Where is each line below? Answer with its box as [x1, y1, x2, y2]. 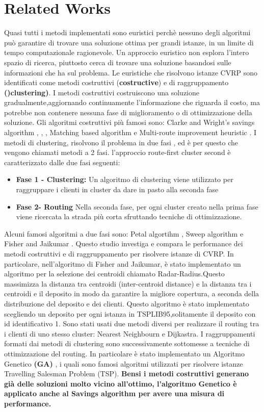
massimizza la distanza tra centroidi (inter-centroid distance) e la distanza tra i [4, 278, 252, 289]
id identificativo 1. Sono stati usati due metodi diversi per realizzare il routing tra [4, 318, 259, 329]
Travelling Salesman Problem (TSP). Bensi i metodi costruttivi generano [4, 368, 249, 379]
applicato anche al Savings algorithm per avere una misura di [4, 388, 225, 399]
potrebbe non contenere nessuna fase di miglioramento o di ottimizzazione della [4, 107, 252, 117]
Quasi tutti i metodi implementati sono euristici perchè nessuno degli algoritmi [4, 27, 251, 38]
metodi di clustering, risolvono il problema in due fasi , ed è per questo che [4, 137, 238, 147]
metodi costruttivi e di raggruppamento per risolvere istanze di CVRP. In [4, 248, 234, 259]
